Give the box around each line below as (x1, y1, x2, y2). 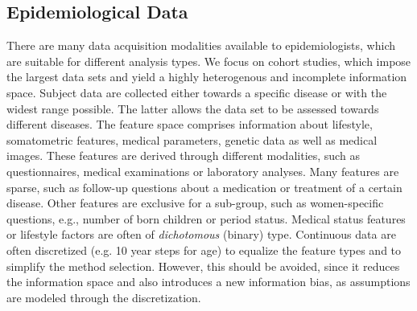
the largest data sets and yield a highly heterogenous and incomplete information (6, 68, 407, 85)
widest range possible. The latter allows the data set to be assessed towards (6, 100, 379, 117)
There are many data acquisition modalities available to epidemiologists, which (6, 37, 395, 54)
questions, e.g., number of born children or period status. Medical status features (6, 210, 406, 227)
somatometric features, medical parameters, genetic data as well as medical (6, 131, 378, 148)
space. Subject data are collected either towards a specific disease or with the (6, 84, 387, 100)
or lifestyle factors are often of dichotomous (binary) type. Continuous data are (6, 226, 396, 243)
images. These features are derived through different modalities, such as (6, 147, 360, 164)
